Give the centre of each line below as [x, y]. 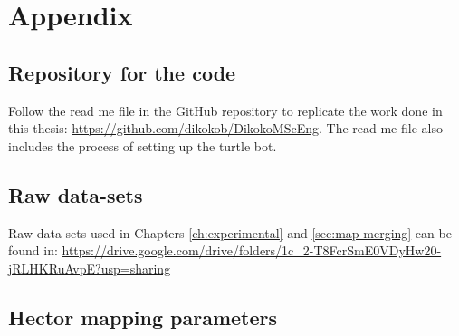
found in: [33, 250]
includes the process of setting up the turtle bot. [143, 145]
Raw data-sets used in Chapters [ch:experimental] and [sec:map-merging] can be [230, 232]
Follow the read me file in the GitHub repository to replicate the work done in [225, 110]
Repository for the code [122, 72]
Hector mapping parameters [143, 317]
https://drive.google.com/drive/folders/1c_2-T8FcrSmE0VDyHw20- [252, 250]
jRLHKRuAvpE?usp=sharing [90, 268]
